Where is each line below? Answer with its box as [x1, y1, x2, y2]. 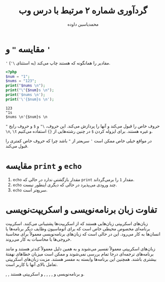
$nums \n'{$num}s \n [5, 114, 48, 119]
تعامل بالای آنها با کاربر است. [5, 261, 58, 267]
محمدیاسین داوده [67, 21, 99, 27]
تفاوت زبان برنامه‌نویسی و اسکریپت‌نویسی [5, 204, 158, 215]
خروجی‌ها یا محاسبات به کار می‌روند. [5, 236, 72, 242]
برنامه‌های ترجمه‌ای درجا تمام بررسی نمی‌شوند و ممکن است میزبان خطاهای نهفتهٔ [5, 251, 154, 257]
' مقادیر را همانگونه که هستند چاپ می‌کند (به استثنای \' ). [5, 60, 110, 66]
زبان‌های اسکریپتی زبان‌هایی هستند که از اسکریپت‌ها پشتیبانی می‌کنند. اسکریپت [5, 220, 148, 226]
